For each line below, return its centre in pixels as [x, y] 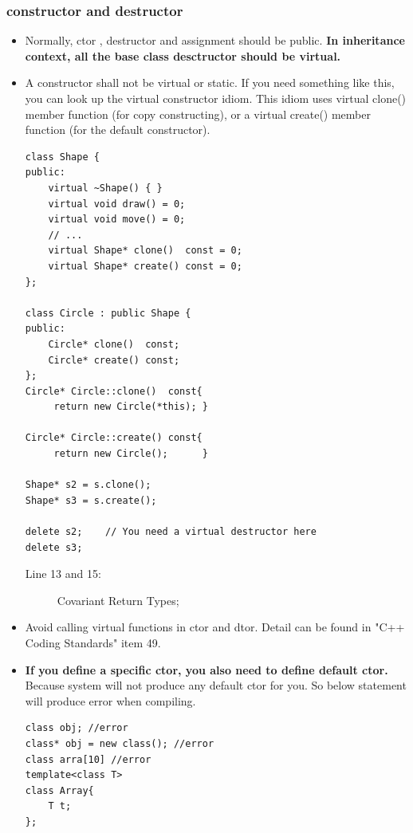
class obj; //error [77, 728]
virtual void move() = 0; [117, 220]
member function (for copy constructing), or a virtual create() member [198, 114]
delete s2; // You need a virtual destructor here [171, 532]
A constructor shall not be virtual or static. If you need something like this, [210, 83]
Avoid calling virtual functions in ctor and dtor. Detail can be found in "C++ [215, 627]
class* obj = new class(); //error [120, 743]
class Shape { [62, 157]
